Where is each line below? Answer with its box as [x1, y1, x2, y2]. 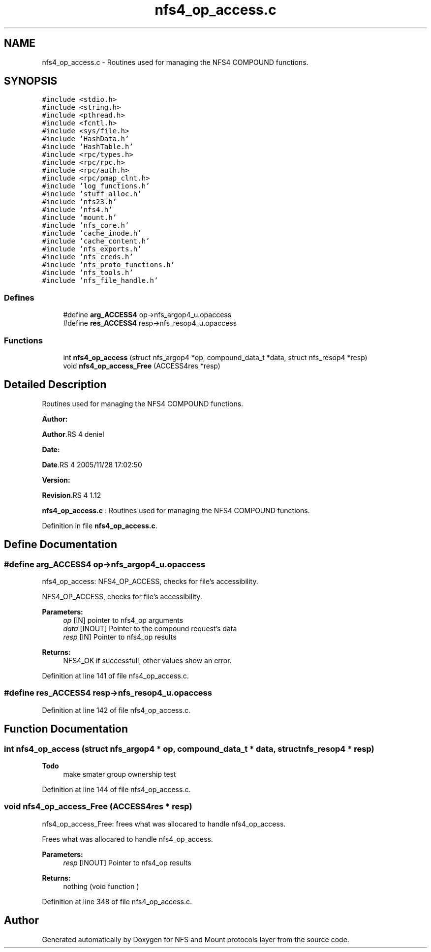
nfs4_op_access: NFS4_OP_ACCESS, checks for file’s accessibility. [42, 577, 258, 585]
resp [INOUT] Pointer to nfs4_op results [63, 858, 191, 867]
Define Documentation [4, 538, 117, 551]
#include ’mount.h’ [42, 214, 117, 222]
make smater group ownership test [63, 769, 176, 778]
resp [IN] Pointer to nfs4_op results [63, 633, 177, 641]
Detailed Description [4, 378, 107, 391]
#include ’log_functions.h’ [42, 182, 150, 190]
